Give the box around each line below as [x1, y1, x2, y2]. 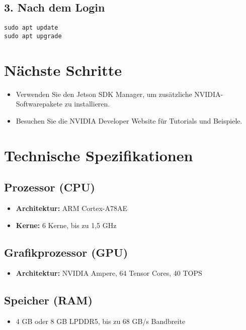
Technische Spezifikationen [4, 145, 193, 165]
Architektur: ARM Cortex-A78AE [16, 203, 127, 213]
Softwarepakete [16, 98, 63, 109]
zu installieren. [64, 98, 110, 109]
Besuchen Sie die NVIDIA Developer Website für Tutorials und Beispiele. [16, 115, 242, 126]
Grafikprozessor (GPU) [4, 244, 128, 260]
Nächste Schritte [4, 59, 122, 80]
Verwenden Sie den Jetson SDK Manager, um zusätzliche [16, 88, 192, 99]
